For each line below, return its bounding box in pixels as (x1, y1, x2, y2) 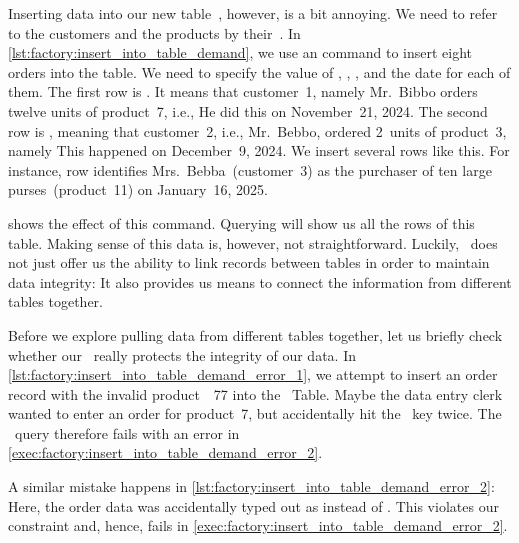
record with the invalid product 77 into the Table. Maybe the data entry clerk (8, 383, 503, 404)
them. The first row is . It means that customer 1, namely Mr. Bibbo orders (8, 81, 478, 102)
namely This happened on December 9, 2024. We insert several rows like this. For (8, 140, 510, 161)
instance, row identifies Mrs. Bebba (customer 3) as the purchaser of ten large (8, 159, 492, 180)
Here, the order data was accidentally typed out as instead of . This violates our (8, 495, 499, 516)
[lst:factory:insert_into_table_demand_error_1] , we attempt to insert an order (8, 364, 498, 385)
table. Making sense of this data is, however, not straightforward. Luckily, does (8, 232, 498, 253)
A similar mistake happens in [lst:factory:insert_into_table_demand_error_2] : (8, 476, 495, 497)
